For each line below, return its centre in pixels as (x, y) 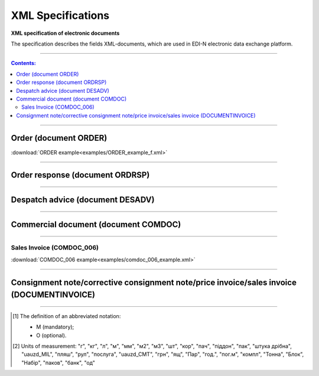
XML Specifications (60, 15)
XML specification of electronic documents (65, 33)
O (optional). (51, 335)
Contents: (24, 63)
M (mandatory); (55, 327)
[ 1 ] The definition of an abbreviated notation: (67, 316)
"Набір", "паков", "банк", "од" (58, 362)
